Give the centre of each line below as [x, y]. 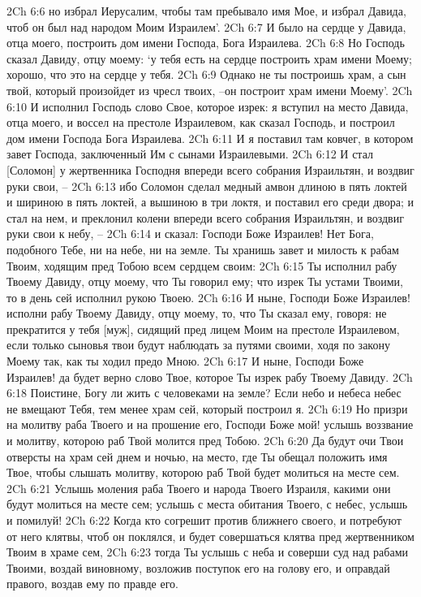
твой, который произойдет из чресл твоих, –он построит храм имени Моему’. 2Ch [210, 90]
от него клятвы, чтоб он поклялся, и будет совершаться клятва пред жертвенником [210, 536]
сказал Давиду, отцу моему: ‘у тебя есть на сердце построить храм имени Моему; [209, 58]
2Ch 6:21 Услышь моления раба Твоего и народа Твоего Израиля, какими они [199, 488]
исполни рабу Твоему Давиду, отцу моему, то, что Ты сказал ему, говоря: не [197, 313]
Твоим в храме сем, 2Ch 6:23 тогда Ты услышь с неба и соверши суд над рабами [208, 552]
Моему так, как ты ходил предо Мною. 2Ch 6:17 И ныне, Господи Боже [185, 361]
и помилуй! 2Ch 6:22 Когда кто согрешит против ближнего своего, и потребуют [204, 520]
